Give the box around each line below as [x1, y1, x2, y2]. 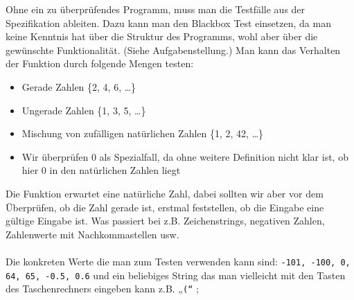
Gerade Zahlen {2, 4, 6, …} [21, 79, 136, 94]
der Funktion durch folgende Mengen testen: [6, 56, 194, 71]
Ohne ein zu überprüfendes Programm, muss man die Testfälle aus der [6, 2, 306, 16]
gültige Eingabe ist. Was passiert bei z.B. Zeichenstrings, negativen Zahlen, [6, 213, 325, 228]
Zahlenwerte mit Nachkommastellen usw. [6, 227, 179, 241]
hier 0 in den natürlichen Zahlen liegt [21, 163, 181, 177]
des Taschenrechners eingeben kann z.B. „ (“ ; [6, 281, 199, 296]
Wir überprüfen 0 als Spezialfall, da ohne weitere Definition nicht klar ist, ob [21, 149, 348, 164]
